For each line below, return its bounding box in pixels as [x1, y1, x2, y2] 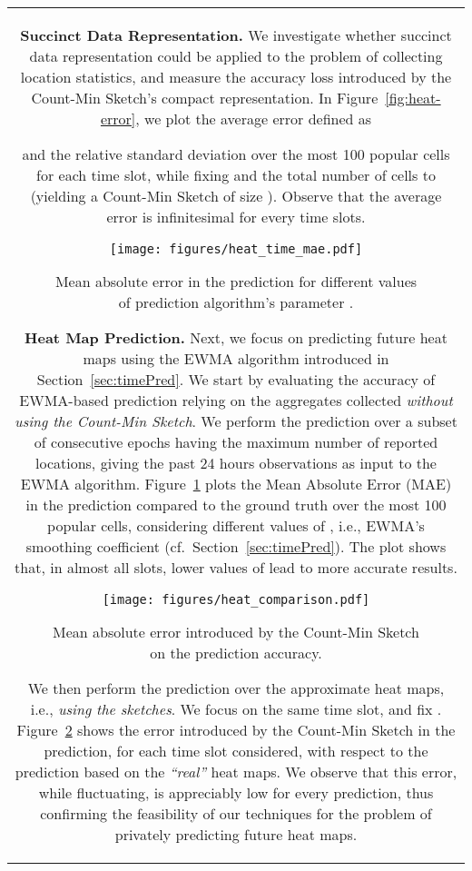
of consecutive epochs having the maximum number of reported [34, 431, 438, 452]
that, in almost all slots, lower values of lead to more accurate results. [15, 557, 457, 578]
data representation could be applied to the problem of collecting [29, 45, 443, 66]
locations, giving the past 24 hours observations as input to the [35, 452, 437, 473]
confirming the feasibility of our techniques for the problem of [40, 803, 432, 824]
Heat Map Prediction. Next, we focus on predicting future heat [25, 327, 447, 348]
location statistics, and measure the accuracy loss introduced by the [20, 66, 452, 87]
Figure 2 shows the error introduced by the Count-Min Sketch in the [16, 719, 456, 740]
